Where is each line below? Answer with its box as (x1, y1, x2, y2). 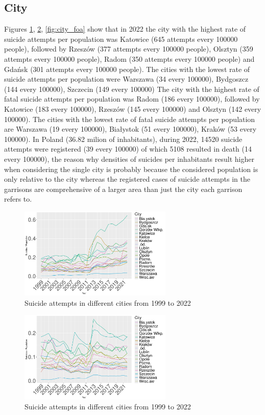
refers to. (4, 193, 32, 204)
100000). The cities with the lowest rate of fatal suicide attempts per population (4, 113, 255, 124)
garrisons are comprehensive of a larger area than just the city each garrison (4, 183, 243, 194)
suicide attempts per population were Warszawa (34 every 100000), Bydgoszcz (4, 74, 249, 84)
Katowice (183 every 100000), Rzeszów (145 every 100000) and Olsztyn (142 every (4, 103, 261, 114)
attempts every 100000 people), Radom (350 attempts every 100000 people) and (4, 53, 255, 64)
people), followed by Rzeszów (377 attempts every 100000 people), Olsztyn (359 (4, 43, 253, 54)
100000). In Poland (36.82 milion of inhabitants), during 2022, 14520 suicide (4, 133, 243, 144)
